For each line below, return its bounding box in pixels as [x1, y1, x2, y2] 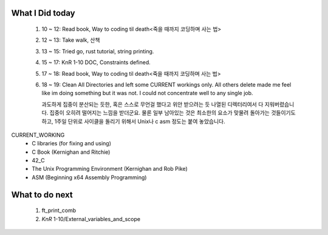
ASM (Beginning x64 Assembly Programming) [32, 173, 147, 181]
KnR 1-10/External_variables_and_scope [41, 215, 141, 222]
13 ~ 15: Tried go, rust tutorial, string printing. [41, 47, 154, 55]
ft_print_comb [41, 207, 76, 214]
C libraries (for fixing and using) [32, 140, 112, 147]
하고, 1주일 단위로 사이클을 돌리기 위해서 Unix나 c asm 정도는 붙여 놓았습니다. [41, 117, 225, 125]
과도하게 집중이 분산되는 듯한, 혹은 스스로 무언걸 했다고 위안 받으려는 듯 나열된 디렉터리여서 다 [41, 101, 264, 108]
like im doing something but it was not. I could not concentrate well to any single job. [41, 90, 253, 97]
